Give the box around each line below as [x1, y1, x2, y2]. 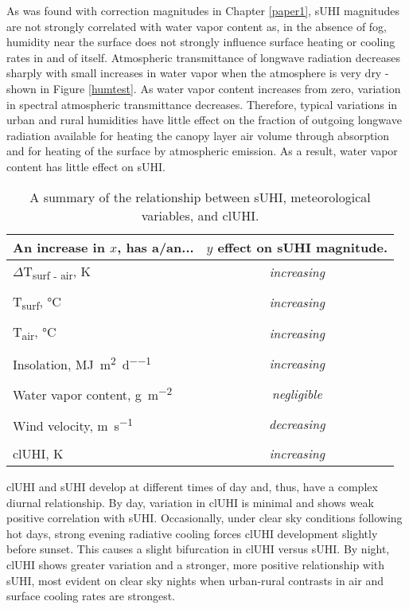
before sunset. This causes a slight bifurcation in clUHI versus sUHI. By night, [6, 541, 390, 557]
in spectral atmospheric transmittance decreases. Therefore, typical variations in [6, 96, 398, 112]
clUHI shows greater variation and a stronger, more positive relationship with [6, 556, 385, 573]
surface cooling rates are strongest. [6, 588, 176, 604]
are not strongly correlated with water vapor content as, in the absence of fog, [6, 18, 388, 34]
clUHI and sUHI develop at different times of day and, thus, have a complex [6, 478, 378, 495]
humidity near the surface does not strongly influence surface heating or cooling [6, 33, 395, 50]
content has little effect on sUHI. [6, 158, 166, 174]
